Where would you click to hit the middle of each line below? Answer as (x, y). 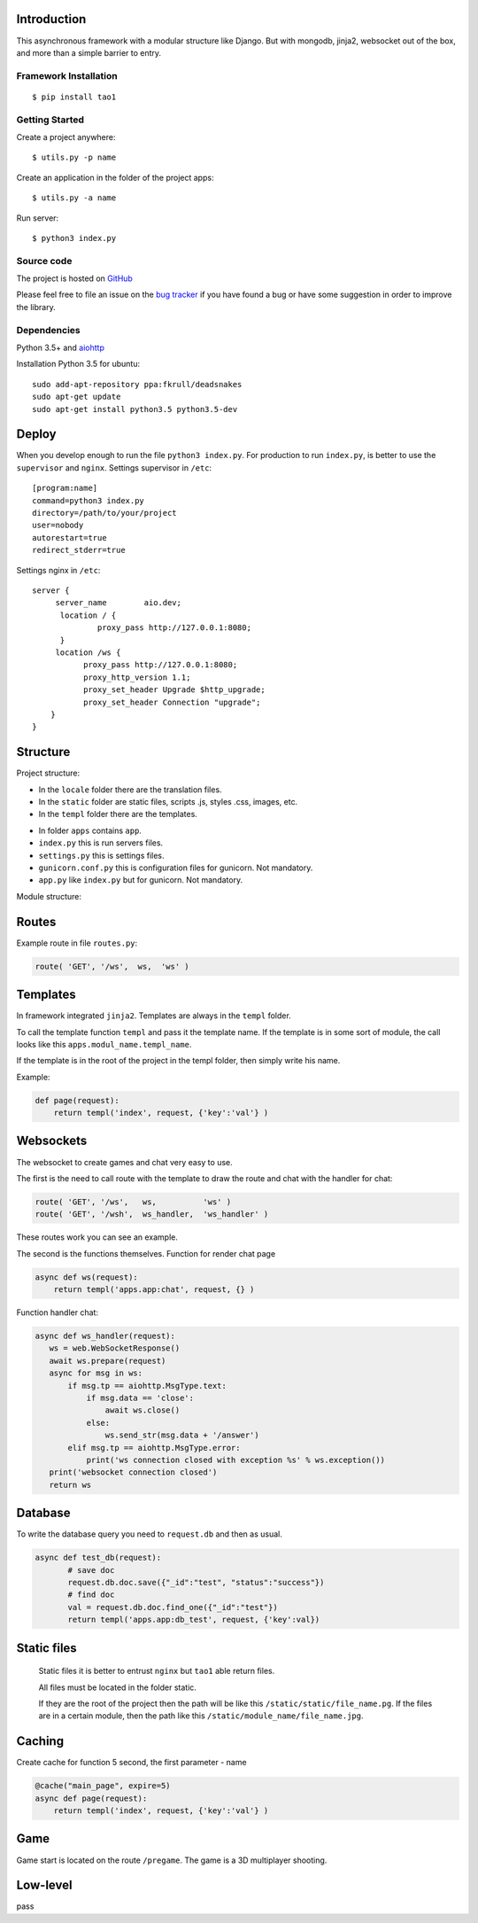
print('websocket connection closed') (133, 1472)
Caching (40, 1741)
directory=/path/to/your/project (104, 513)
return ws (70, 1485)
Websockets (52, 1141)
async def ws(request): (87, 1277)
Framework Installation (67, 75)
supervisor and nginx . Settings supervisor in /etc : (114, 467)
